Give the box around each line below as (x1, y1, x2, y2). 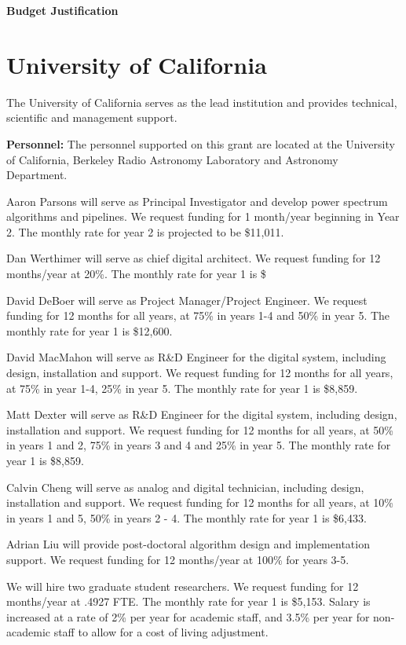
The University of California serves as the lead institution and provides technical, (6, 93, 397, 110)
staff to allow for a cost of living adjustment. (53, 624, 269, 640)
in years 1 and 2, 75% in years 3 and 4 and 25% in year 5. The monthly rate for (6, 437, 391, 453)
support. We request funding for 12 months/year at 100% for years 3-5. (6, 551, 349, 567)
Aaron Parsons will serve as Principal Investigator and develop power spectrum (6, 192, 388, 209)
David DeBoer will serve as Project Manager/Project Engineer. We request (6, 291, 368, 308)
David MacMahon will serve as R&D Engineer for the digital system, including (6, 349, 386, 365)
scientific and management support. (6, 109, 177, 126)
